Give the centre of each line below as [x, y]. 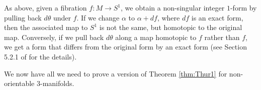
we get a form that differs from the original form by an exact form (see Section [125, 47]
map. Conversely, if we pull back [54, 37]
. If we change [98, 17]
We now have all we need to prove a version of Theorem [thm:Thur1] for [116, 73]
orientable [19, 83]
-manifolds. [57, 83]
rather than [222, 37]
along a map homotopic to [156, 37]
